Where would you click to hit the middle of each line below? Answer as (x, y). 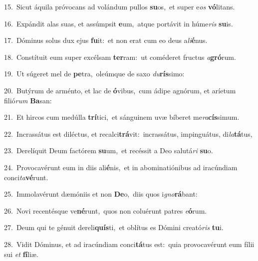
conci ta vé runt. (26, 177)
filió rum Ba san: (28, 100)
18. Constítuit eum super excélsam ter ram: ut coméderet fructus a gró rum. (120, 57)
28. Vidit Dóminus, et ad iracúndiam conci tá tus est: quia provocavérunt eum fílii (129, 244)
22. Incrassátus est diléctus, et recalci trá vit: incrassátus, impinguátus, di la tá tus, (128, 133)
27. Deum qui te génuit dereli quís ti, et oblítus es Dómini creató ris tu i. (114, 227)
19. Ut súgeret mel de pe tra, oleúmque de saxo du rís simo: (94, 74)
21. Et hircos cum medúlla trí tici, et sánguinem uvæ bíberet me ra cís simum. (122, 117)
